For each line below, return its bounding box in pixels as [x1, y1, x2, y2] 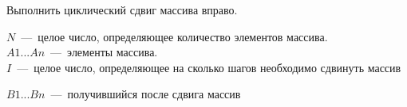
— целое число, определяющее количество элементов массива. [21, 28, 328, 44]
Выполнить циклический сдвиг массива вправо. [6, 2, 238, 17]
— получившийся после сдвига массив [50, 86, 241, 102]
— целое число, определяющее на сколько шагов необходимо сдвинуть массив [17, 59, 401, 75]
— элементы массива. [50, 44, 158, 60]
